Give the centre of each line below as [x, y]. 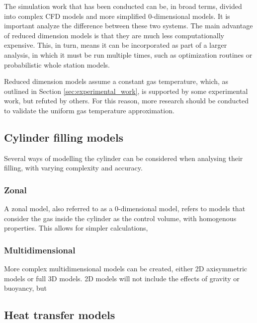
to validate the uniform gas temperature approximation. [89, 110]
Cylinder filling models [64, 137]
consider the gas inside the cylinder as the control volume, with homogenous [120, 218]
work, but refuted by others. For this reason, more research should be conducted [127, 101]
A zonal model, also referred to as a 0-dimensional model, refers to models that [125, 208]
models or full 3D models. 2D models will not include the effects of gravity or [122, 278]
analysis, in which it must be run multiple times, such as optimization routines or [128, 54]
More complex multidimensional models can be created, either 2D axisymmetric [126, 269]
